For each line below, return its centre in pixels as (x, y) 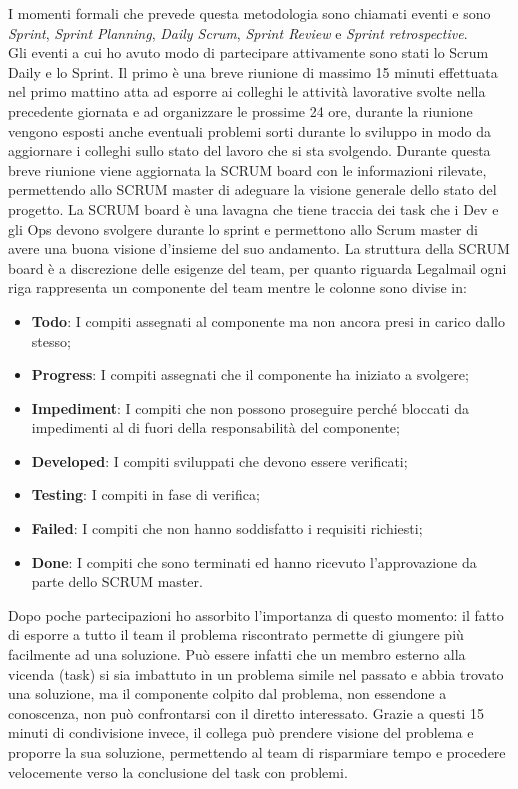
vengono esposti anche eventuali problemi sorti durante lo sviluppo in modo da (250, 130)
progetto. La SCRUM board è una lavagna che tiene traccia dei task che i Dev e (253, 208)
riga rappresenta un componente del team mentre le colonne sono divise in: (237, 287)
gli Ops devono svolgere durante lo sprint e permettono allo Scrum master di (243, 228)
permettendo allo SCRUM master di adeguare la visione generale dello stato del (252, 189)
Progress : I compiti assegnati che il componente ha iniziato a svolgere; (250, 374)
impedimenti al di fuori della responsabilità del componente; (215, 427)
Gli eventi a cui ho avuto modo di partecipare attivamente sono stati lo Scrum (248, 52)
